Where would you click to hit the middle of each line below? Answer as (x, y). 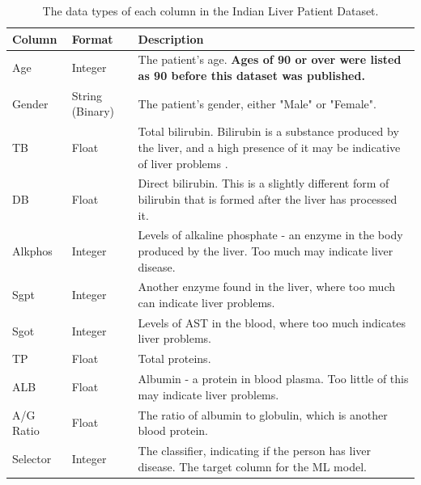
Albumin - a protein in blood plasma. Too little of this (273, 379)
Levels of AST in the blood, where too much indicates (272, 322)
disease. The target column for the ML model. (252, 466)
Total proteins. (174, 358)
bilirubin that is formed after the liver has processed (268, 198)
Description (171, 38)
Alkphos (32, 250)
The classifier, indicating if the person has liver (254, 450)
